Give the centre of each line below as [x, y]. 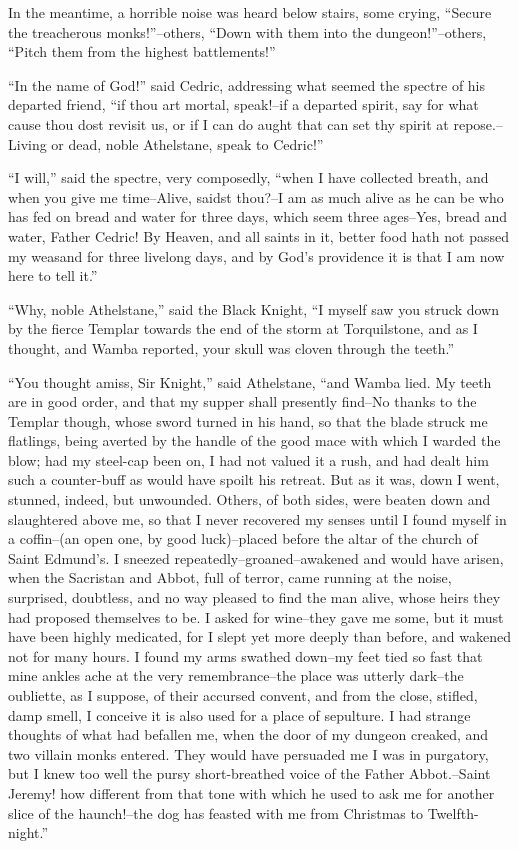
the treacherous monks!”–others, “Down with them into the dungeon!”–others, [247, 31]
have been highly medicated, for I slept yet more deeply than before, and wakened [260, 636]
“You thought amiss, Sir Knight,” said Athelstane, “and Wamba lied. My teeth [250, 381]
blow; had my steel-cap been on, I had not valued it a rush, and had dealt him [248, 459]
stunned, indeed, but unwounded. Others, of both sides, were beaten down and [249, 499]
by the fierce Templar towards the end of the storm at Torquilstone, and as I [243, 328]
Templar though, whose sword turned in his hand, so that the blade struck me [248, 420]
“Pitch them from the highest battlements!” [142, 51]
